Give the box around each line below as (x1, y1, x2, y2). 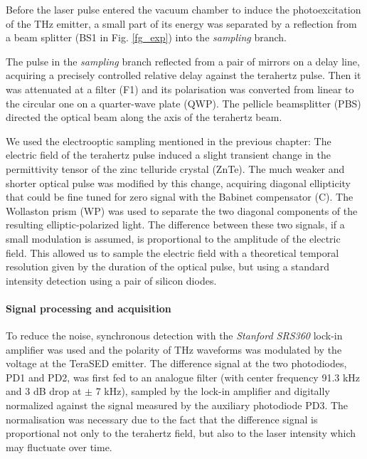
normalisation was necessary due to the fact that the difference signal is (6, 411, 318, 426)
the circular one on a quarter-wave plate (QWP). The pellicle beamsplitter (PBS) (6, 95, 361, 110)
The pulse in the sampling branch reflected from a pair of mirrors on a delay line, (6, 53, 360, 68)
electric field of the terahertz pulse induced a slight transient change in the (6, 147, 331, 162)
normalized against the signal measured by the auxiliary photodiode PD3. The (6, 398, 349, 413)
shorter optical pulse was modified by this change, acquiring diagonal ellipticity (6, 175, 351, 190)
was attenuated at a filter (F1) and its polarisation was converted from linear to (6, 81, 354, 96)
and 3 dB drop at (6, 384, 82, 399)
